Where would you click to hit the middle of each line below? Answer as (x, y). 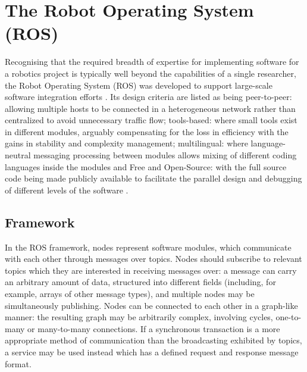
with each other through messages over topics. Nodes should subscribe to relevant (153, 259)
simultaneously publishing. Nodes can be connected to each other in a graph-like (151, 305)
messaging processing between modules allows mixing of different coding (165, 155)
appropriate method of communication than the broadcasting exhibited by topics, (153, 340)
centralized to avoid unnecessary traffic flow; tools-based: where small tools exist (151, 120)
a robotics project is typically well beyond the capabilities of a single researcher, (151, 73)
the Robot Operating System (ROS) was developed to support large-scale (139, 85)
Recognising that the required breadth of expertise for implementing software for (152, 62)
